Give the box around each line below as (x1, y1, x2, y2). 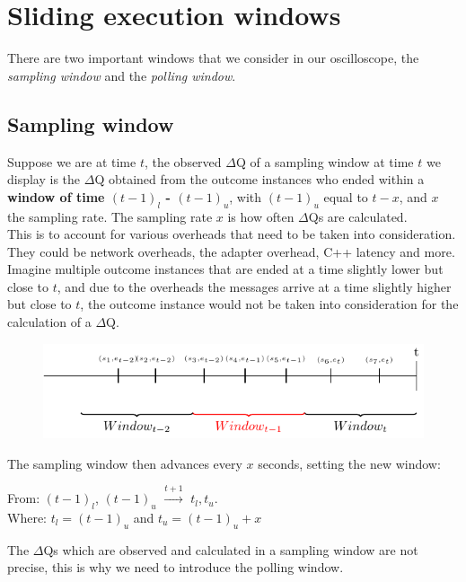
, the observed (144, 152, 222, 171)
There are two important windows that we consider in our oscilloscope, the (7, 48, 419, 67)
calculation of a (7, 313, 92, 331)
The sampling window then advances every (7, 454, 242, 472)
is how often (227, 207, 295, 225)
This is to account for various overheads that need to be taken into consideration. (7, 225, 456, 243)
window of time (7, 187, 105, 206)
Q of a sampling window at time (235, 152, 414, 171)
